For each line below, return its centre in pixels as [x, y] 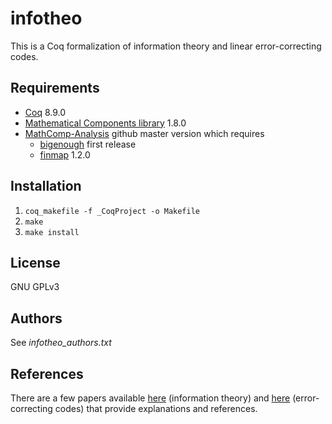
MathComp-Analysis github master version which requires [144, 133]
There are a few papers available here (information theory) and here [150, 398]
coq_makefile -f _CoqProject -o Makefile [112, 211]
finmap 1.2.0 [65, 154]
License [35, 262]
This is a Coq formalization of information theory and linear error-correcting [166, 46]
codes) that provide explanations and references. [156, 408]
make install [52, 232]
